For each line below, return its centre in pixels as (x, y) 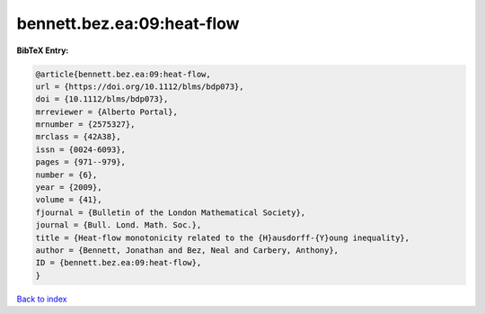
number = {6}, (66, 175)
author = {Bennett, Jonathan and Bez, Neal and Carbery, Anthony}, (187, 251)
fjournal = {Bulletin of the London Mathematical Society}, (171, 212)
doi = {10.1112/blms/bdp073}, (102, 99)
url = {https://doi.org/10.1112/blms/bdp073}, (140, 86)
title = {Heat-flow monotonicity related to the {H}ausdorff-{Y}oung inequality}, (223, 238)
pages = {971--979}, (80, 162)
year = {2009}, (69, 188)
